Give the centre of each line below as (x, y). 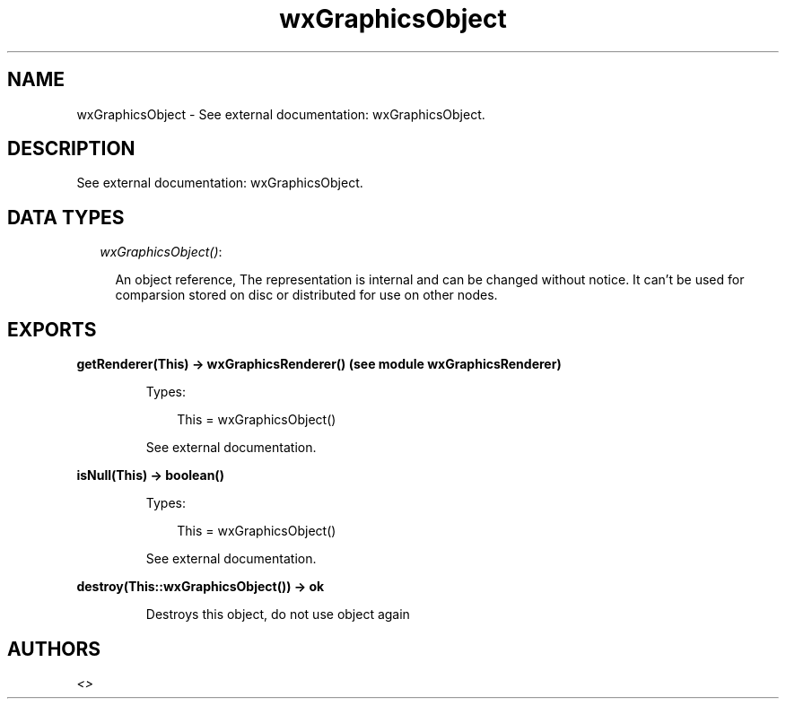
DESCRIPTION (71, 149)
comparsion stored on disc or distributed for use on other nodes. (306, 295)
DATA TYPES (66, 217)
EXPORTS (52, 329)
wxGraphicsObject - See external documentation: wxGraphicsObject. (281, 114)
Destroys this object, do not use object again (278, 614)
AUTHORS (54, 649)
